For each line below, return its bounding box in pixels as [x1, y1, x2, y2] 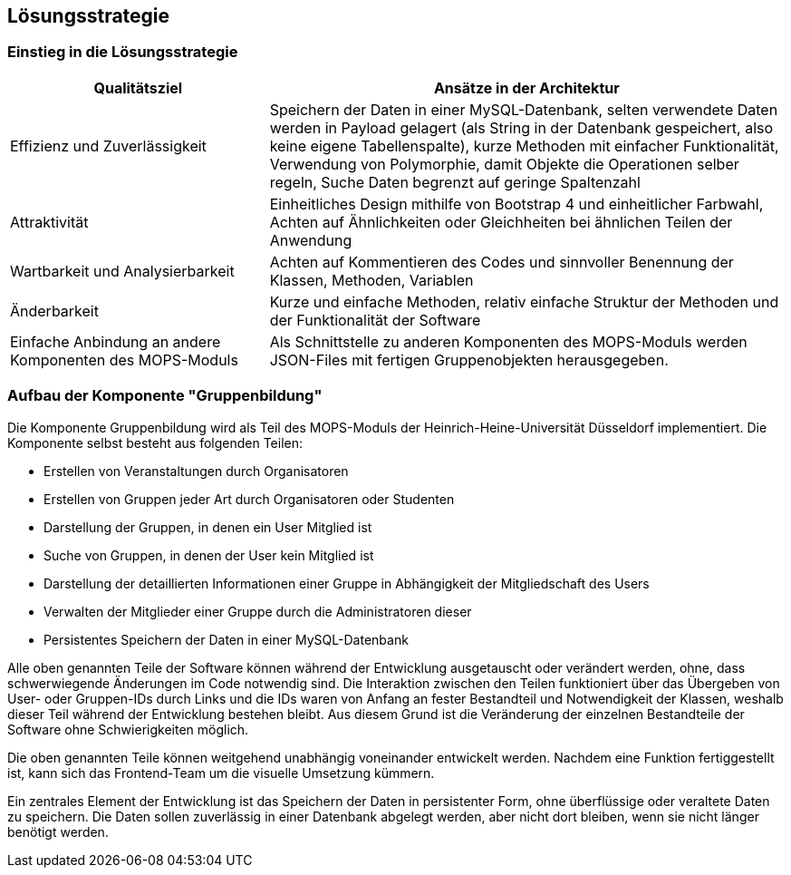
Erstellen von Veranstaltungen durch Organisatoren [43, 462, 349, 479]
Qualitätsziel [93, 78, 183, 97]
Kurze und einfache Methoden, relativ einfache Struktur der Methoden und [269, 292, 779, 311]
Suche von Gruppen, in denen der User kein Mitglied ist [43, 547, 374, 563]
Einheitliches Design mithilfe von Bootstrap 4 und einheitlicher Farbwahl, [269, 194, 764, 213]
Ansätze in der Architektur [433, 78, 620, 97]
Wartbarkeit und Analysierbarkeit [10, 261, 235, 280]
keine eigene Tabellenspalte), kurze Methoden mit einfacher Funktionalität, [269, 136, 779, 155]
